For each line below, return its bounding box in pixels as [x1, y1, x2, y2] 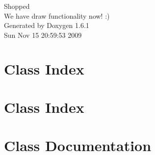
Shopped [4, 1, 30, 11]
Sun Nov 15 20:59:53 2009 [4, 29, 82, 40]
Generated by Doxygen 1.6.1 [4, 20, 89, 30]
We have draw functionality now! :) [4, 10, 110, 21]
